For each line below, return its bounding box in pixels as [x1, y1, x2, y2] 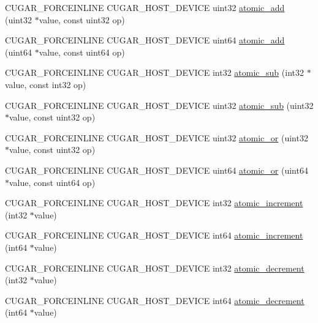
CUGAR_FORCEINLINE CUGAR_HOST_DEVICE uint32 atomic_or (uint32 [5, 131, 308, 144]
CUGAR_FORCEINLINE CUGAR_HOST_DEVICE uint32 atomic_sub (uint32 [5, 98, 314, 111]
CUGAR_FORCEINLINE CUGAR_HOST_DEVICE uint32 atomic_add [5, 1, 285, 13]
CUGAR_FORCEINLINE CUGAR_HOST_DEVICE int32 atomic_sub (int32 [5, 66, 304, 79]
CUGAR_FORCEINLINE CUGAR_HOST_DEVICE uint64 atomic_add [5, 34, 285, 46]
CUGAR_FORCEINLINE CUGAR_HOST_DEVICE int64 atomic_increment [5, 229, 303, 242]
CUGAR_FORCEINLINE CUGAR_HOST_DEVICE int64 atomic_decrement [5, 294, 305, 306]
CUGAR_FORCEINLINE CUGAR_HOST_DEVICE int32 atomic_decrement [5, 261, 305, 274]
